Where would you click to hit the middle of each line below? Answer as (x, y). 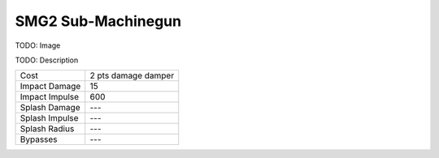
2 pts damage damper (132, 75)
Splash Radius (47, 129)
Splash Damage (50, 108)
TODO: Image (38, 45)
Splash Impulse (49, 118)
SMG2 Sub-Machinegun (98, 21)
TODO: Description (47, 60)
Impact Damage (50, 87)
